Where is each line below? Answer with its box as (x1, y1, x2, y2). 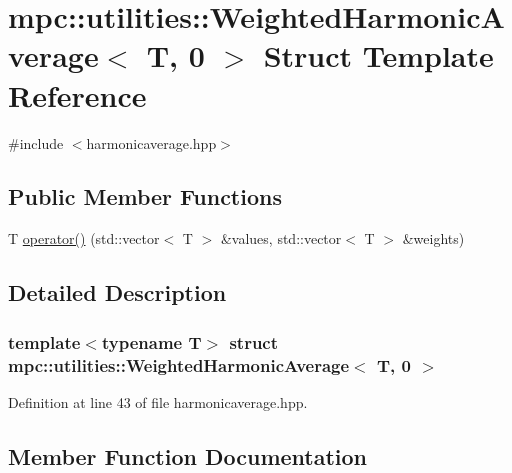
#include (8, 132, 64, 153)
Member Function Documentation (8, 440, 368, 471)
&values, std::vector (220, 228, 342, 249)
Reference (8, 74, 147, 115)
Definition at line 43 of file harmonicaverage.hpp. (8, 391, 308, 412)
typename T (101, 329, 202, 354)
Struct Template (263, 35, 494, 76)
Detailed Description (8, 277, 227, 308)
